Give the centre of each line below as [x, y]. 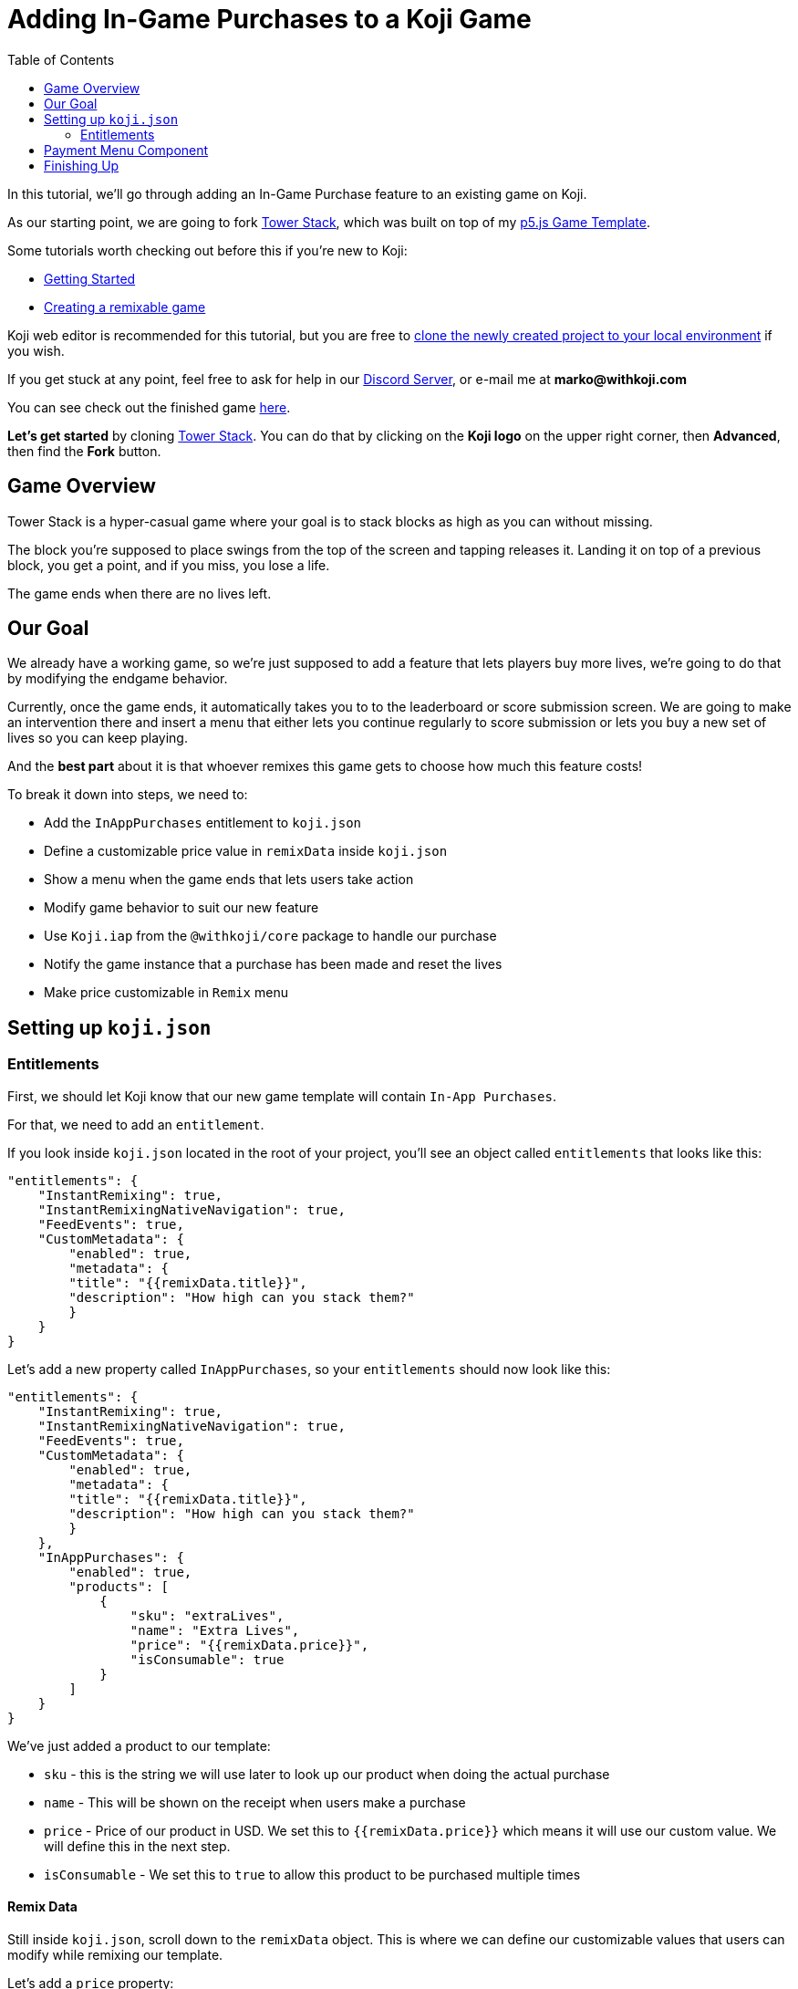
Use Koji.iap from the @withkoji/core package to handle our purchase [270, 936]
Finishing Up [82, 165]
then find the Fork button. [84, 451]
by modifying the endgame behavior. [118, 679]
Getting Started [90, 278]
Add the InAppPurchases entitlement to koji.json [203, 823]
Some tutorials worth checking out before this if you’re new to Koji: [207, 250]
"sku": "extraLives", [207, 1615]
